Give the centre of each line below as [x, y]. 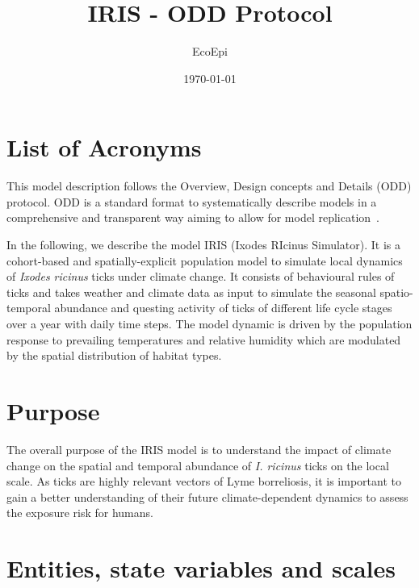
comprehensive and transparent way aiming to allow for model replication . [193, 217]
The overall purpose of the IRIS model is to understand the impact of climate [199, 449]
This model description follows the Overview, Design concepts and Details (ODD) [209, 186]
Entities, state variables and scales [201, 568]
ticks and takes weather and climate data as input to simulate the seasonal [191, 292]
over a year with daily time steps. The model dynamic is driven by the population [209, 323]
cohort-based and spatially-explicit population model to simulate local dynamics [205, 260]
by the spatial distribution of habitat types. [114, 355]
